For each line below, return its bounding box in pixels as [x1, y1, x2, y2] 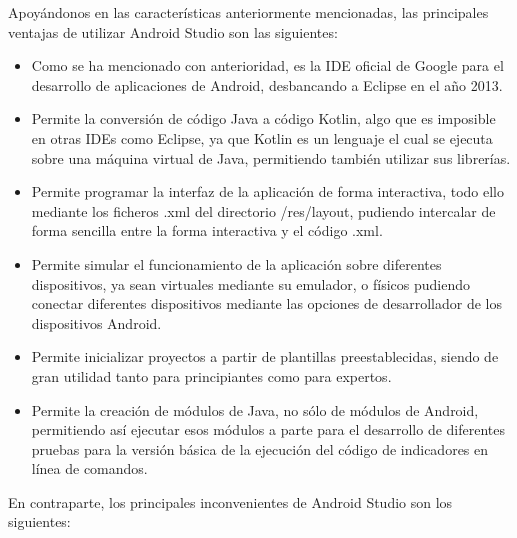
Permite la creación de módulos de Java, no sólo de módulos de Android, [31, 399, 479, 420]
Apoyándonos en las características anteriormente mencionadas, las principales [8, 2, 489, 22]
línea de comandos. [31, 458, 148, 479]
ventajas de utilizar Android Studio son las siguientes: [8, 21, 338, 42]
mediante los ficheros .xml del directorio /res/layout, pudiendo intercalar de [31, 200, 496, 221]
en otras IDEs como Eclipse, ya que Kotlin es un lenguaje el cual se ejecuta [31, 127, 493, 148]
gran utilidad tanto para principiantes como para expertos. [31, 365, 392, 386]
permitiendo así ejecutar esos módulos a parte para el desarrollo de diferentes [31, 419, 506, 440]
